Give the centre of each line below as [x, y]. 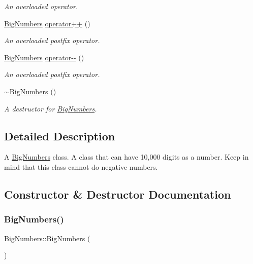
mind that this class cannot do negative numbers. [81, 166]
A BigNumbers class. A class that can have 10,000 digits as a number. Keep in [126, 157]
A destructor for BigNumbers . [51, 108]
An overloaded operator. [41, 6]
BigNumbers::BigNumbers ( [47, 238]
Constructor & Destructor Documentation [118, 194]
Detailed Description [60, 136]
